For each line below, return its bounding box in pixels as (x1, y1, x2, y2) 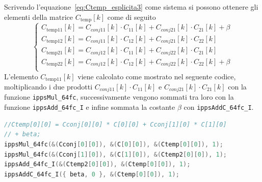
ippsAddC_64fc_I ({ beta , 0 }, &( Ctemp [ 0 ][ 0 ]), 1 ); (4, 170, 179, 178)
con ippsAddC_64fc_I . (184, 102, 254, 112)
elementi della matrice (4, 11, 73, 22)
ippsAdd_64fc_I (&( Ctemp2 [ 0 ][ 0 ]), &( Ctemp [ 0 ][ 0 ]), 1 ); (4, 161, 191, 168)
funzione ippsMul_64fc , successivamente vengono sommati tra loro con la (4, 92, 234, 102)
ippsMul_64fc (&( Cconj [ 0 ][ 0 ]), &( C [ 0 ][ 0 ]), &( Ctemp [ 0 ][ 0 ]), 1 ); (4, 140, 223, 148)
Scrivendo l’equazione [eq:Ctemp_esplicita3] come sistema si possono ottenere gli (4, 2, 258, 12)
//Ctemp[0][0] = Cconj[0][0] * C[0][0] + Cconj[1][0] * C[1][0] (4, 120, 227, 128)
